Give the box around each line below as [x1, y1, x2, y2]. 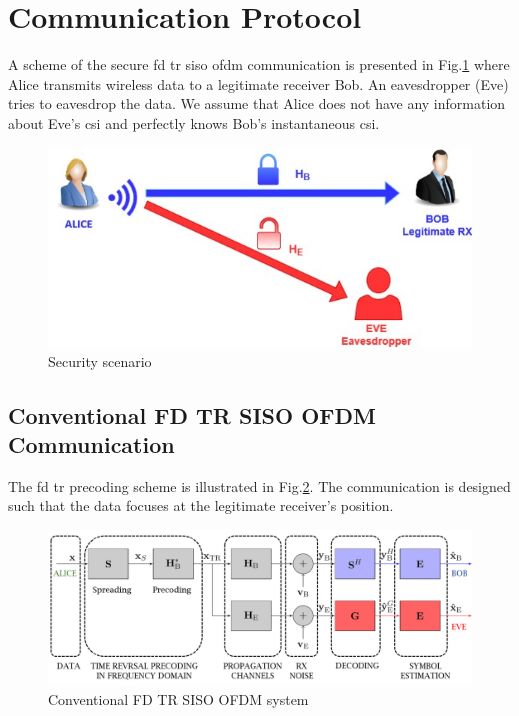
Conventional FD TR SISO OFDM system [48, 688, 309, 709]
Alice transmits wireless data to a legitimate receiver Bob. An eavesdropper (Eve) [8, 73, 509, 94]
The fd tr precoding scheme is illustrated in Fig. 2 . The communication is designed [8, 475, 511, 496]
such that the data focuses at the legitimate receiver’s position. [8, 495, 394, 516]
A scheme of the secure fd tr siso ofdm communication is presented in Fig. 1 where [8, 54, 510, 75]
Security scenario [48, 350, 152, 371]
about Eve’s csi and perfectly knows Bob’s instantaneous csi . [8, 112, 380, 133]
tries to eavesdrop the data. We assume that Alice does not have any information [8, 93, 506, 114]
